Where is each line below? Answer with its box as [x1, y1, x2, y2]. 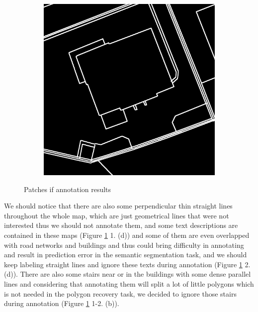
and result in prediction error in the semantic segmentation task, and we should [4, 249, 247, 260]
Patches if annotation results [24, 184, 111, 194]
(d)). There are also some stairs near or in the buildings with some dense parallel [4, 269, 251, 279]
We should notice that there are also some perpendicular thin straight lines [4, 201, 233, 211]
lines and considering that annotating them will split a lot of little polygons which [4, 278, 254, 289]
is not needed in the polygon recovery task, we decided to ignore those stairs [4, 288, 237, 299]
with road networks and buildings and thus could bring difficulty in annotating [4, 239, 244, 250]
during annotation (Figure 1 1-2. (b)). [4, 298, 119, 309]
